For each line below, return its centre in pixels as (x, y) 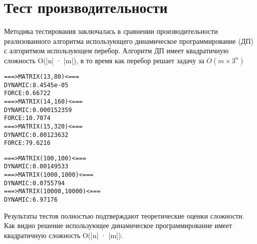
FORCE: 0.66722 (27, 93)
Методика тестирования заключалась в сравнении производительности (111, 31)
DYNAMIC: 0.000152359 (38, 110)
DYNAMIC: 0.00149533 (36, 167)
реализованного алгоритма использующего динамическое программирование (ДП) (129, 41)
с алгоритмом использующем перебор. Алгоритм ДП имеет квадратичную (117, 51)
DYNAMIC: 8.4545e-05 (36, 85)
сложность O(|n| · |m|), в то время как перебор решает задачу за (104, 60)
